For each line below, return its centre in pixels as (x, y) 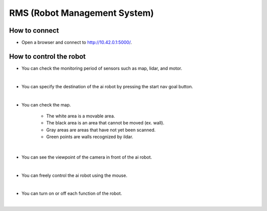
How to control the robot (47, 56)
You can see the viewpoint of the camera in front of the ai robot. (87, 157)
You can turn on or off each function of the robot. (72, 194)
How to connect (34, 30)
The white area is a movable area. (81, 116)
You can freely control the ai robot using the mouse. (74, 175)
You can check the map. (46, 105)
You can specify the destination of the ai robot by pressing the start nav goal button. (107, 86)
